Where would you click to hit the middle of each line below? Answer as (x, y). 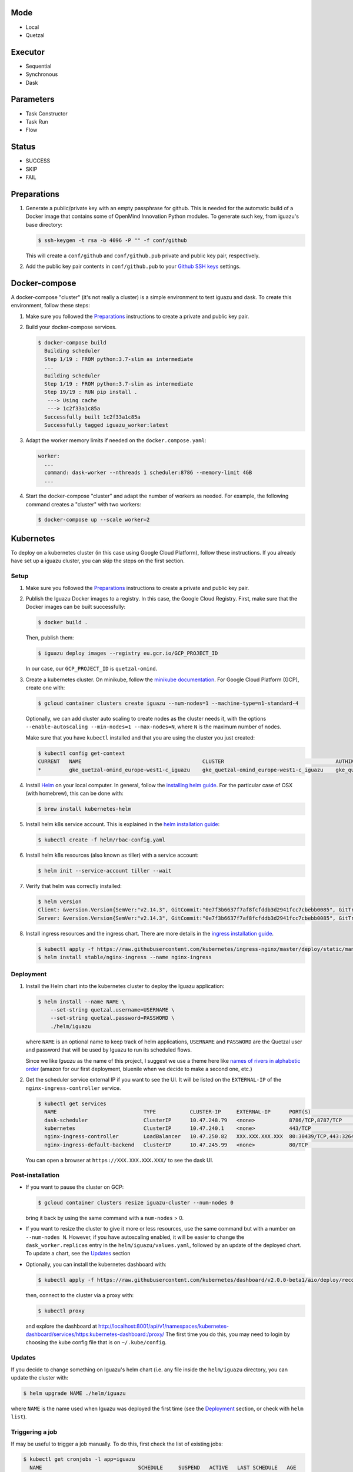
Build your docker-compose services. (71, 327)
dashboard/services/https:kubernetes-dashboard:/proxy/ (95, 1334)
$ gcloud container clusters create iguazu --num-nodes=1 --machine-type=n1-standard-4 (168, 703)
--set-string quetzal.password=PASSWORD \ (112, 1018)
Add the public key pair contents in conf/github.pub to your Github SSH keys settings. (133, 266)
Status (23, 147)
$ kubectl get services (72, 1103)
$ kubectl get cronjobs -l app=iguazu (79, 1459)
